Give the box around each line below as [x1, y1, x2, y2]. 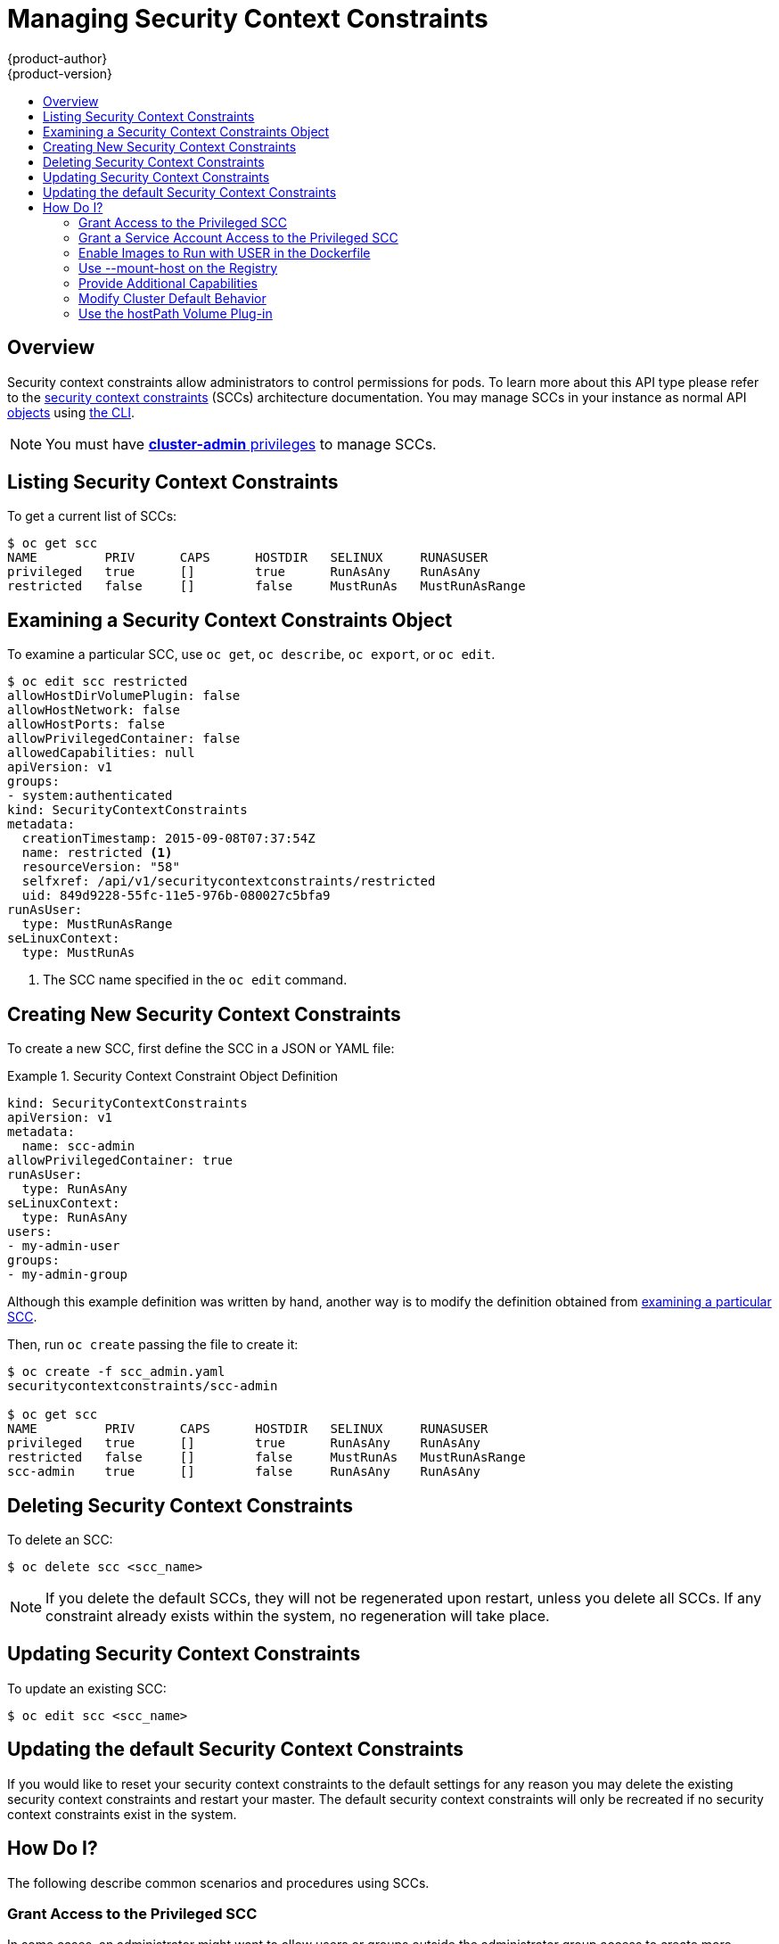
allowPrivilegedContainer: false [7, 731, 241, 746]
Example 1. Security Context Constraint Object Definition [7, 1068, 339, 1084]
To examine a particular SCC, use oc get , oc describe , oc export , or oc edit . [7, 647, 496, 663]
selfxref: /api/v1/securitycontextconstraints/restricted [21, 874, 436, 889]
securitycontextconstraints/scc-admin [7, 1379, 278, 1394]
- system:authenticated [7, 788, 173, 803]
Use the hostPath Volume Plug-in [78, 305, 273, 321]
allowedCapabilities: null [7, 745, 195, 761]
